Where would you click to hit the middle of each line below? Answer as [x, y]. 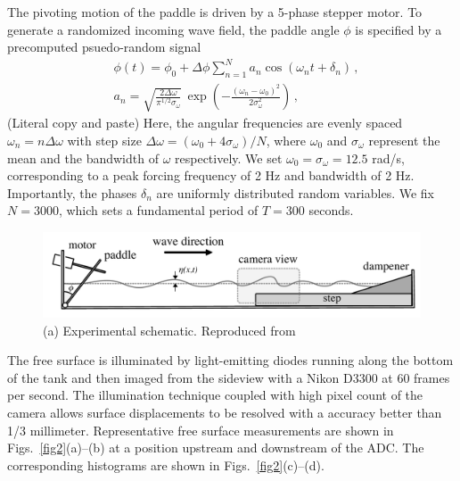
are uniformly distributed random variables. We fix [296, 192]
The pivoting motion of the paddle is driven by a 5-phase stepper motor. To [215, 12]
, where [286, 140]
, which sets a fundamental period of [158, 210]
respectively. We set [229, 158]
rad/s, [388, 158]
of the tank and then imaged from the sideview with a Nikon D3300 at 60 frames [229, 377]
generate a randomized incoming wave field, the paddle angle [173, 29]
